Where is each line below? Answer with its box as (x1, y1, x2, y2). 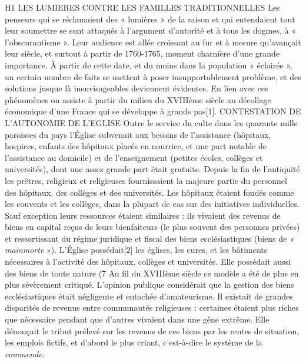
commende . (5, 347, 45, 360)
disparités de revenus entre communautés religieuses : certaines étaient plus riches (5, 301, 299, 314)
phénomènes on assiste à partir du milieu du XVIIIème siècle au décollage (5, 93, 271, 106)
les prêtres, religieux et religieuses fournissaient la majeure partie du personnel (5, 174, 287, 186)
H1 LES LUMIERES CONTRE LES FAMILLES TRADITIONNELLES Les (5, 1, 280, 13)
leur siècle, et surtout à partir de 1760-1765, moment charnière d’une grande (5, 47, 280, 60)
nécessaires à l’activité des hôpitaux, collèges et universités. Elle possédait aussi (5, 255, 291, 268)
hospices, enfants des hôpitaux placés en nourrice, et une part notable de (5, 140, 267, 152)
